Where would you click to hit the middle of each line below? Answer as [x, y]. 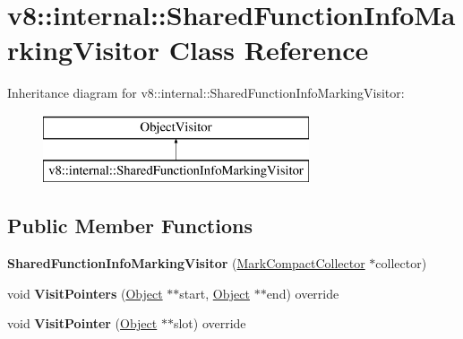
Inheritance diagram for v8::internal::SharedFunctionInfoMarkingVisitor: [206, 93]
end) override [303, 293]
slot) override [210, 323]
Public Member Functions [130, 226]
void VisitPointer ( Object [82, 323]
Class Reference [269, 50]
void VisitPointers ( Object [85, 293]
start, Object [214, 293]
